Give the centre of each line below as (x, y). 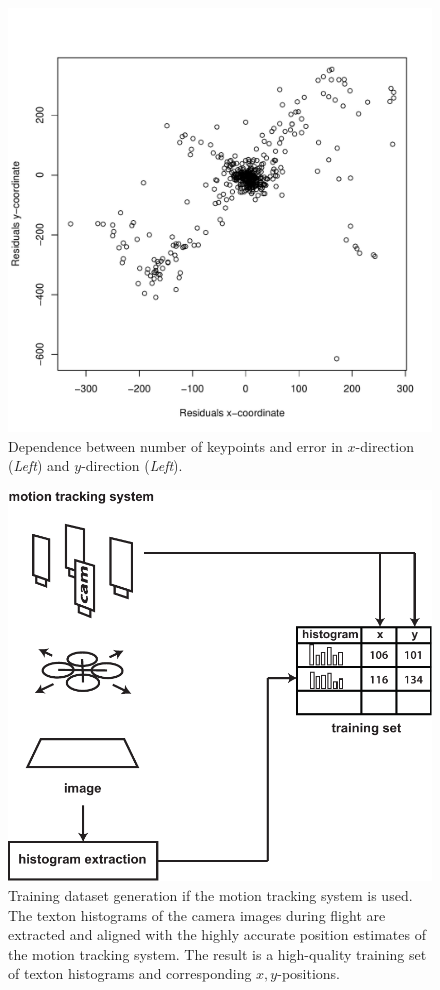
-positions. (308, 973)
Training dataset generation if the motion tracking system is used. (210, 894)
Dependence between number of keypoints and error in (175, 445)
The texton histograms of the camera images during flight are (197, 914)
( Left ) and (39, 465)
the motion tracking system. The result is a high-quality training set (217, 953)
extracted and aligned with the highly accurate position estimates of (217, 934)
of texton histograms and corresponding (130, 973)
